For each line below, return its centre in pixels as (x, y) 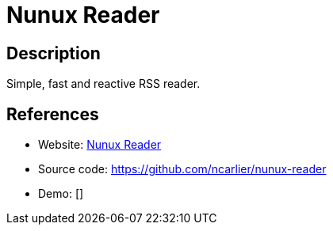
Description (54, 53)
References (53, 114)
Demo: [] (61, 194)
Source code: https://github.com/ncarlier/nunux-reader (182, 169)
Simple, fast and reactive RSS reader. (103, 84)
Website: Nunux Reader (100, 145)
